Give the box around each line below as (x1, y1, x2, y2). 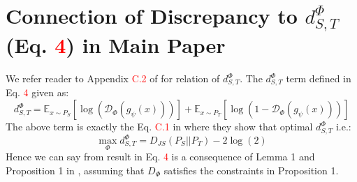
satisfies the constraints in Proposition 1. (163, 162, 339, 177)
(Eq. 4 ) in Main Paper (6, 31, 226, 59)
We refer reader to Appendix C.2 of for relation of (6, 71, 220, 86)
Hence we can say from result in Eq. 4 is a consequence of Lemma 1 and (6, 149, 315, 164)
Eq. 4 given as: (6, 85, 69, 100)
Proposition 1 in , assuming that (6, 162, 145, 177)
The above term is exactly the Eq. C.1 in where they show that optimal (6, 119, 313, 134)
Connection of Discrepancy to (6, 1, 298, 30)
